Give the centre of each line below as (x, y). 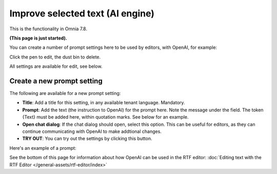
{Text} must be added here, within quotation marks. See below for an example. (105, 117)
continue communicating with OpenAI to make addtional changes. (92, 131)
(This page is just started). (38, 38)
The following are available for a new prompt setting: (65, 93)
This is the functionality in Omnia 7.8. (48, 29)
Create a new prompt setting (56, 81)
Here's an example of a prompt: (43, 148)
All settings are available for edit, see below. (56, 66)
